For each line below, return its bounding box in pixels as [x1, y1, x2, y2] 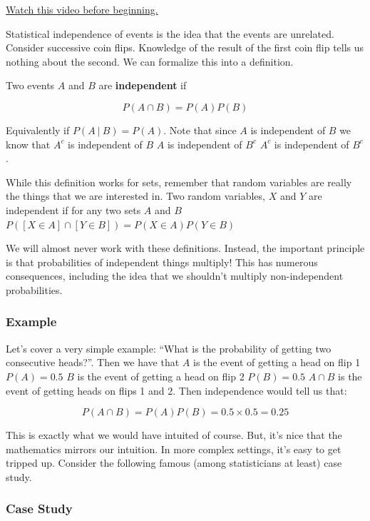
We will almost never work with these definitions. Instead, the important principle [6, 241, 365, 256]
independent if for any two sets [6, 202, 141, 217]
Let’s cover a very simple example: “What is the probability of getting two [6, 340, 332, 355]
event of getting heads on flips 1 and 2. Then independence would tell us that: [6, 383, 347, 398]
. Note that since [163, 122, 237, 137]
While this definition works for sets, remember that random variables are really [6, 174, 352, 189]
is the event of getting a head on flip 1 [192, 355, 361, 370]
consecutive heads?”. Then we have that [6, 355, 180, 370]
